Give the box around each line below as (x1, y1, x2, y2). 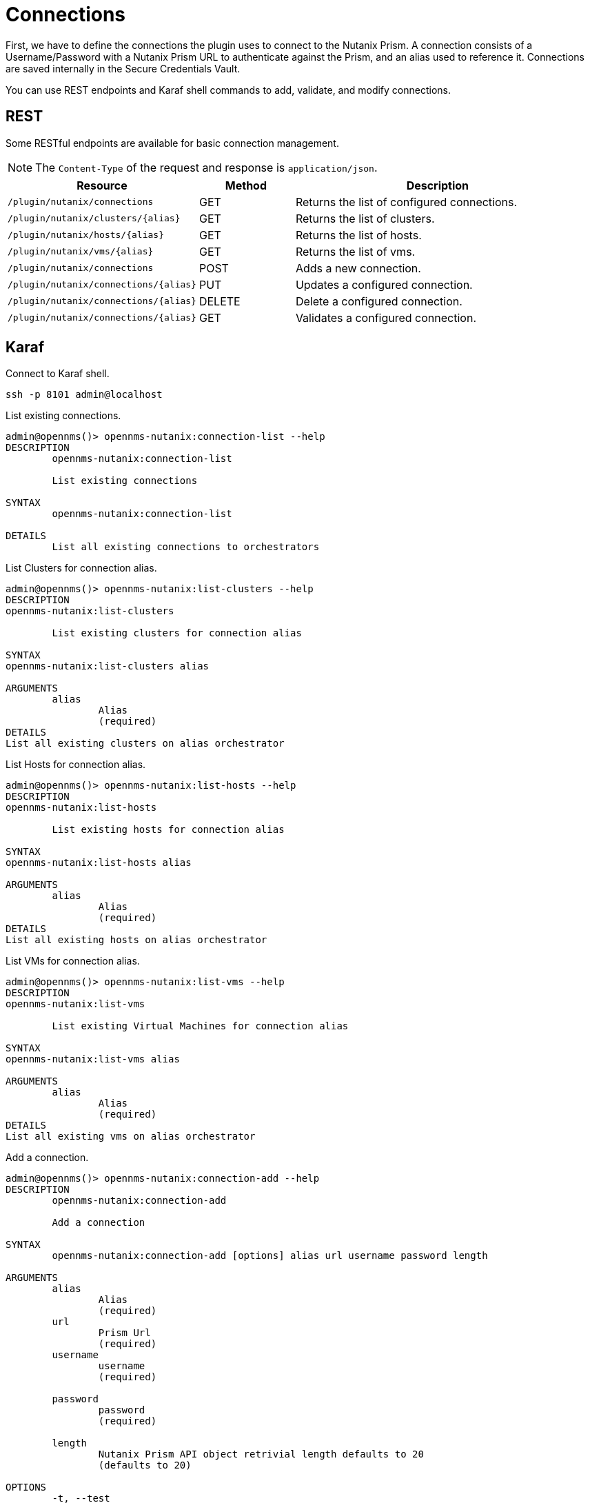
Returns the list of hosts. (295, 228, 422, 242)
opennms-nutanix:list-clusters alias (6, 660, 210, 672)
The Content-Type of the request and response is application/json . (35, 160, 378, 174)
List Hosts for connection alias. (6, 758, 146, 771)
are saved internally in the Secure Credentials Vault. (6, 62, 241, 74)
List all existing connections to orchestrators (52, 541, 320, 553)
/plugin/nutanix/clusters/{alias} (8, 213, 181, 224)
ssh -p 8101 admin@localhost (6, 389, 163, 401)
